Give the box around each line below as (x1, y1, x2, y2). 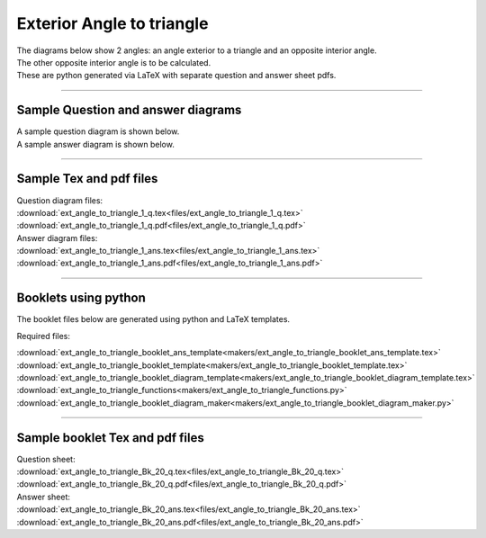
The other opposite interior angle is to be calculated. (16, 57, 211, 67)
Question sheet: (16, 453, 76, 464)
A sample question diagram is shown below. (16, 126, 180, 137)
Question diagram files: (16, 194, 103, 206)
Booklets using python (16, 291, 146, 306)
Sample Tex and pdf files (16, 171, 158, 186)
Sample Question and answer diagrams (16, 103, 242, 118)
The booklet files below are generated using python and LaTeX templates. (16, 314, 291, 325)
